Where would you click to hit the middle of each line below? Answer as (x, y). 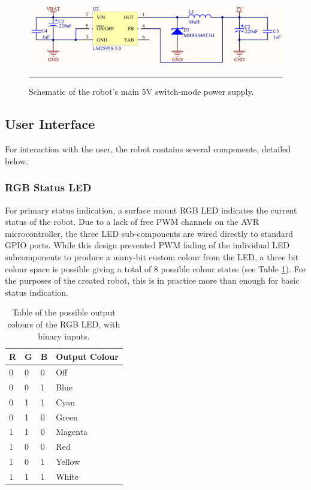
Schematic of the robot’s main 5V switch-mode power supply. (141, 91)
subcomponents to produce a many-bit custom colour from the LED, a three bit (152, 257)
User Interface (50, 124)
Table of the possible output (64, 312)
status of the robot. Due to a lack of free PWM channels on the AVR (132, 222)
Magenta (72, 432)
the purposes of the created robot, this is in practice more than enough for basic (152, 280)
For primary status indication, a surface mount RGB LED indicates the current (151, 210)
